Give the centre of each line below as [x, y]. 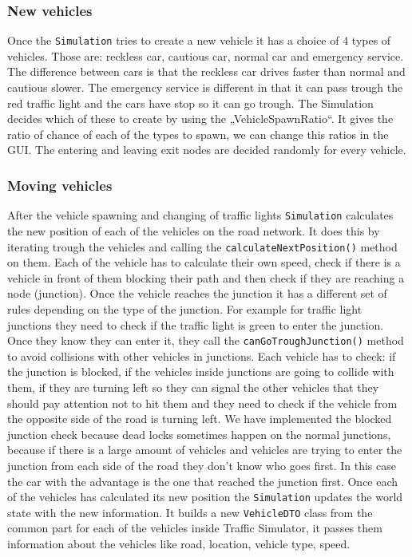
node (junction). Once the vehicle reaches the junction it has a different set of [197, 293]
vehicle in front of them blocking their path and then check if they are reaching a [206, 277]
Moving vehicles [60, 185]
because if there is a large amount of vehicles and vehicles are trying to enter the [205, 450]
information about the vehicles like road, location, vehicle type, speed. [179, 544]
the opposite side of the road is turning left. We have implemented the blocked [200, 419]
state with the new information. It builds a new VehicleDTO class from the [190, 512]
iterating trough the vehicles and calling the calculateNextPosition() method [202, 246]
